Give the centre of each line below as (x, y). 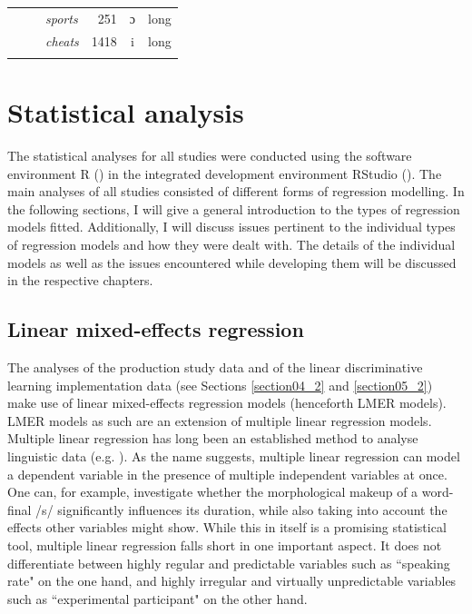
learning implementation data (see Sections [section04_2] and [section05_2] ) (220, 385)
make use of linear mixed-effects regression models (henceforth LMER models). (227, 403)
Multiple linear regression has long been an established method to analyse (213, 438)
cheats (62, 40)
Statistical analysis (126, 112)
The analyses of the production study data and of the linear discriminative (215, 367)
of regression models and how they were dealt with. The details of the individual (231, 245)
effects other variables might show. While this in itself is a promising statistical (227, 527)
